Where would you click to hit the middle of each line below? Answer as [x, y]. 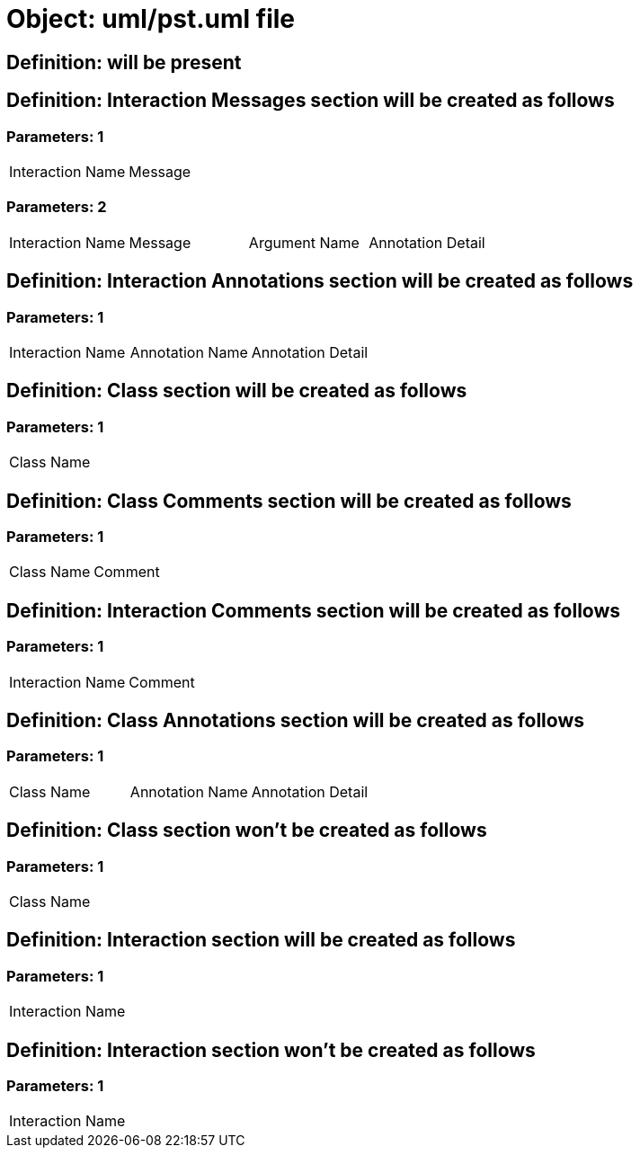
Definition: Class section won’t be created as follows [247, 831]
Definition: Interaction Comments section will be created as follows [314, 610]
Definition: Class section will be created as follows [237, 391]
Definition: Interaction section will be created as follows [261, 940]
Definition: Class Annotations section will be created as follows [296, 721]
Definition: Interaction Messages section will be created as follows [311, 101]
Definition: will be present [124, 62]
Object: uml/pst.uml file [151, 19]
